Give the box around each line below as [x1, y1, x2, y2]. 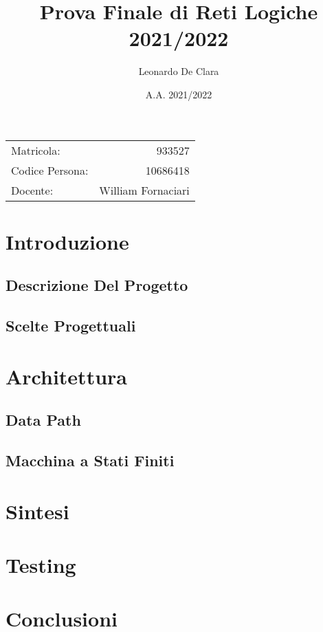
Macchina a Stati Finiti [5, 449, 175, 470]
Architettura [5, 362, 127, 390]
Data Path [5, 409, 81, 431]
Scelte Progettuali [5, 315, 136, 336]
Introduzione [5, 227, 129, 255]
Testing [5, 550, 76, 578]
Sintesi [5, 497, 69, 525]
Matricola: [11, 142, 60, 158]
